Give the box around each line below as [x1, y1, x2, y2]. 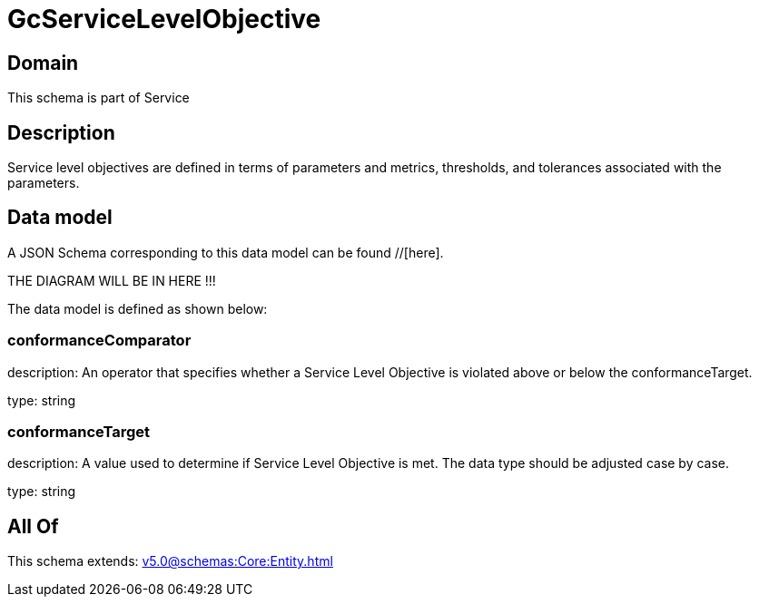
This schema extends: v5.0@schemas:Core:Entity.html [7, 553, 333, 570]
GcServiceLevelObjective [7, 4, 321, 34]
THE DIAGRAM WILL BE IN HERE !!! [7, 272, 216, 288]
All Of [7, 514, 59, 538]
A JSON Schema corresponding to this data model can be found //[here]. [7, 244, 444, 260]
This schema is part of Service [7, 90, 190, 106]
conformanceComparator [7, 331, 192, 350]
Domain [7, 51, 79, 74]
